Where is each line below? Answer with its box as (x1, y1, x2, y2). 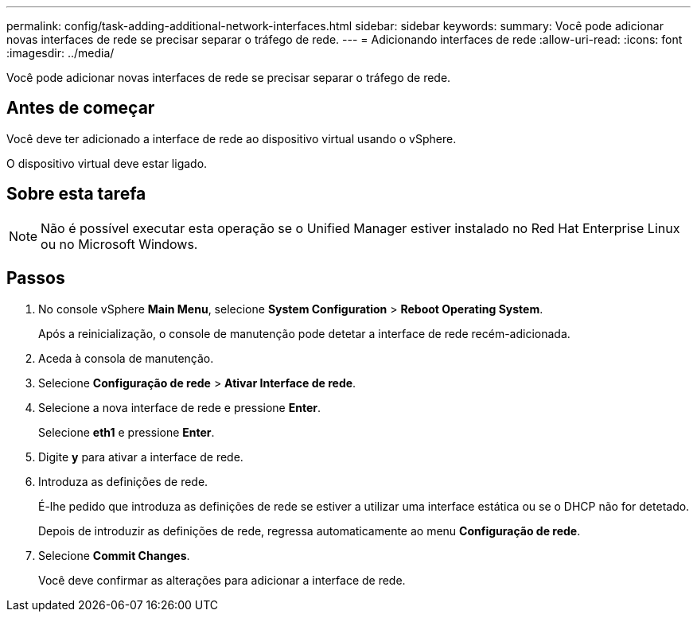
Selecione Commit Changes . (38, 548, 190, 562)
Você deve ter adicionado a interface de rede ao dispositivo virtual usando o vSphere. (6, 131, 457, 146)
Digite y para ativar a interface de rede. (38, 449, 243, 464)
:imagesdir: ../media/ (6, 46, 115, 60)
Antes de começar (6, 98, 155, 119)
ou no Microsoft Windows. (41, 235, 198, 252)
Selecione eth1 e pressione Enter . (38, 425, 215, 439)
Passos (6, 268, 65, 289)
